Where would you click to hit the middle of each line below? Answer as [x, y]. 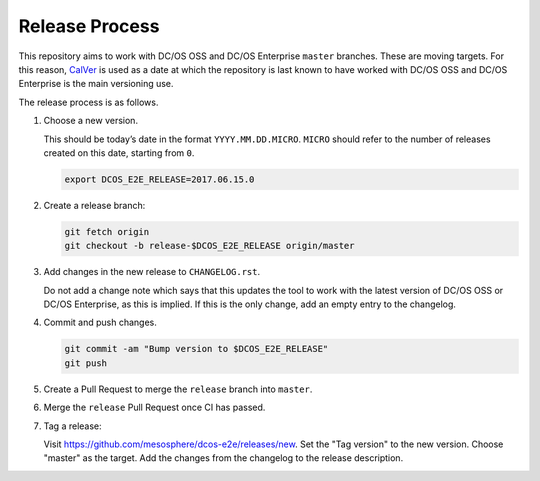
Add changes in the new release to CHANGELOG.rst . [151, 272]
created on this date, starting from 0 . [119, 152]
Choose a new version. [91, 121]
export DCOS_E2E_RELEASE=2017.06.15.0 [159, 179]
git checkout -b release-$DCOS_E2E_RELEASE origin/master [209, 246]
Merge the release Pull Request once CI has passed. [154, 407]
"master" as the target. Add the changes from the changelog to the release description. [223, 458]
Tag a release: [72, 426]
